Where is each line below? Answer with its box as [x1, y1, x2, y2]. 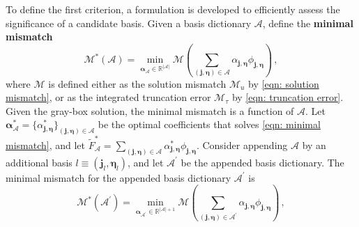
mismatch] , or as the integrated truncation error [6, 90, 211, 104]
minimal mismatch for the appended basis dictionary [6, 170, 231, 185]
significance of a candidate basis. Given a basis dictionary [6, 15, 252, 30]
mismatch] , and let [6, 137, 86, 152]
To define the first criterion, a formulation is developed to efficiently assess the [6, 2, 340, 16]
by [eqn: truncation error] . [231, 90, 344, 104]
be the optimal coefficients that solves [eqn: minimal [98, 117, 321, 132]
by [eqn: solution [248, 76, 319, 91]
